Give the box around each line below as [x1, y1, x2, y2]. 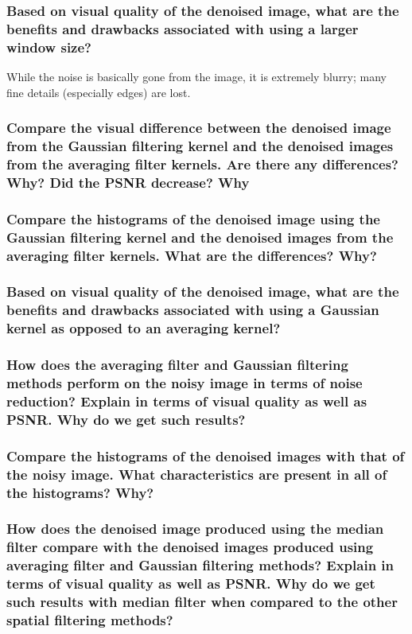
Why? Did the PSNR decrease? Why [6, 172, 250, 192]
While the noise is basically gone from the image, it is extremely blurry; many [6, 68, 387, 85]
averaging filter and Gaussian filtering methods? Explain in [6, 555, 395, 575]
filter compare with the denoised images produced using [6, 537, 374, 557]
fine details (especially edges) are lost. [6, 84, 191, 100]
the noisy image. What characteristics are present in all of [6, 464, 387, 484]
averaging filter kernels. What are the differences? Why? [6, 245, 377, 265]
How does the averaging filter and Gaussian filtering [6, 355, 348, 375]
